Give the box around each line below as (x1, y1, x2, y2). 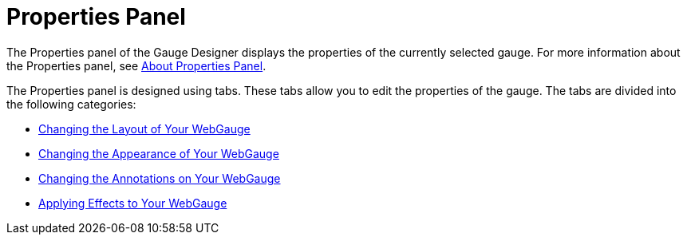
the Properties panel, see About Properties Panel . (6, 58, 267, 73)
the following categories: (6, 97, 136, 111)
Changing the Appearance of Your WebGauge (38, 146, 279, 160)
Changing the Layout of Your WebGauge (38, 121, 251, 136)
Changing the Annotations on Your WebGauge (38, 171, 281, 185)
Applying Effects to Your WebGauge (38, 196, 227, 210)
